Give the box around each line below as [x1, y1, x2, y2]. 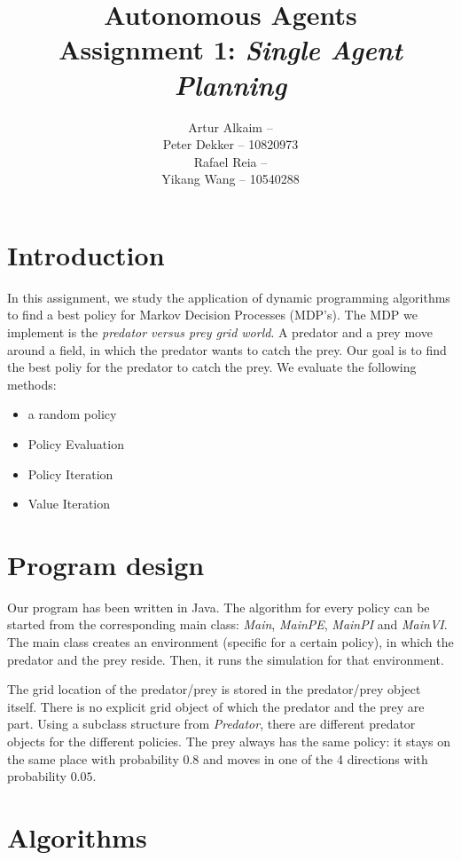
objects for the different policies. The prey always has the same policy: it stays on [7, 732, 450, 751]
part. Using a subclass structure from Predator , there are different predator [7, 714, 416, 733]
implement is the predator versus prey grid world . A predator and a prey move [7, 323, 433, 341]
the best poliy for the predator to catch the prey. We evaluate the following [7, 358, 417, 376]
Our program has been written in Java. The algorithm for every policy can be [7, 597, 430, 616]
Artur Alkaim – [188, 117, 273, 136]
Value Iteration [27, 494, 111, 513]
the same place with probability [7, 749, 179, 768]
